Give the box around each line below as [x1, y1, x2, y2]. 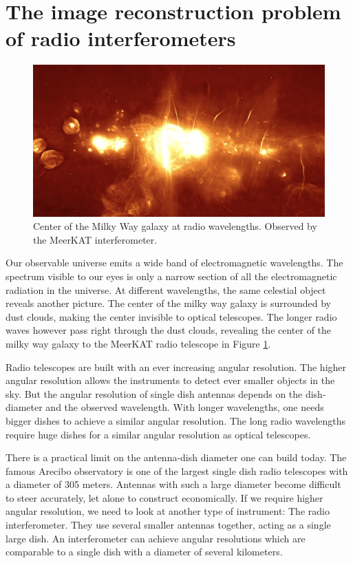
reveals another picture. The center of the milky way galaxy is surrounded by [6, 296, 331, 310]
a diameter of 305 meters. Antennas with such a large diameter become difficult [6, 477, 341, 491]
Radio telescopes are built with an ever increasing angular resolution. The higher [6, 359, 347, 374]
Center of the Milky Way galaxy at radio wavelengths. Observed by [33, 219, 317, 233]
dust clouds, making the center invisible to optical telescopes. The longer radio [6, 309, 337, 323]
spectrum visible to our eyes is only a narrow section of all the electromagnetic [6, 268, 337, 283]
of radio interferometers [6, 24, 236, 52]
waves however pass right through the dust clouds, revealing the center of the [6, 323, 332, 337]
